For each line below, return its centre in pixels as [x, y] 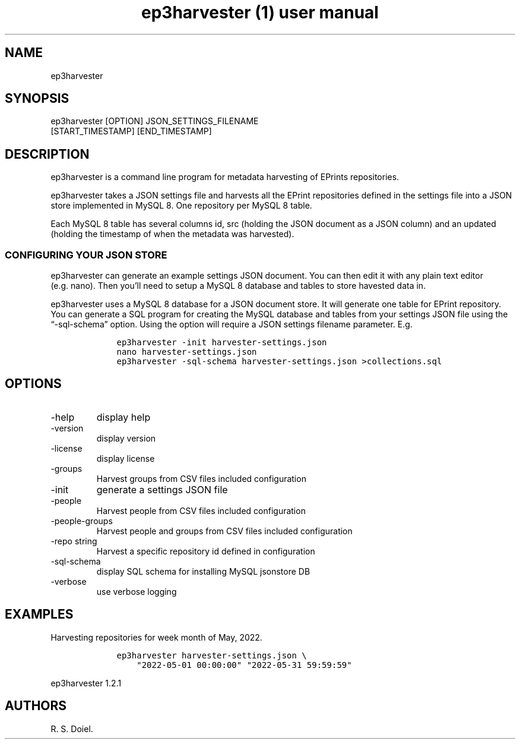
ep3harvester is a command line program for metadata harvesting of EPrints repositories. [225, 177]
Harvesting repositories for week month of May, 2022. [156, 637]
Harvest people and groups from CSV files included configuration [224, 531]
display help [123, 417]
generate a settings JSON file [162, 489]
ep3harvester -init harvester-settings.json [222, 343]
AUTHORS [36, 706]
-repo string [74, 541]
